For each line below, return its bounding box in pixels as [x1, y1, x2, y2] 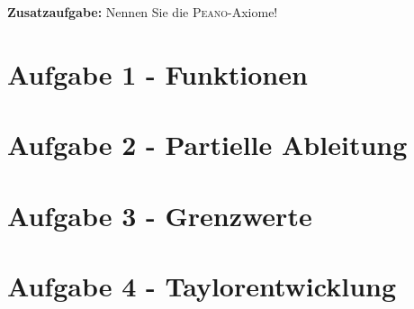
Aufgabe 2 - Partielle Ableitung [7, 126, 408, 163]
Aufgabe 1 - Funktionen [7, 55, 308, 92]
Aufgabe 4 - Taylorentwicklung [7, 267, 397, 304]
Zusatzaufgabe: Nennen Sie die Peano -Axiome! [7, 3, 278, 21]
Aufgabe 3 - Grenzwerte [7, 196, 312, 233]
